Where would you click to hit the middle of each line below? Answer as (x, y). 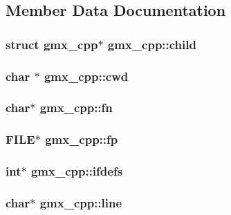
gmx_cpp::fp (82, 139)
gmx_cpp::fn (76, 107)
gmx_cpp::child (152, 44)
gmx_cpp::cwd (86, 76)
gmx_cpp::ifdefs (77, 171)
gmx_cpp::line (81, 202)
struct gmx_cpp (52, 44)
